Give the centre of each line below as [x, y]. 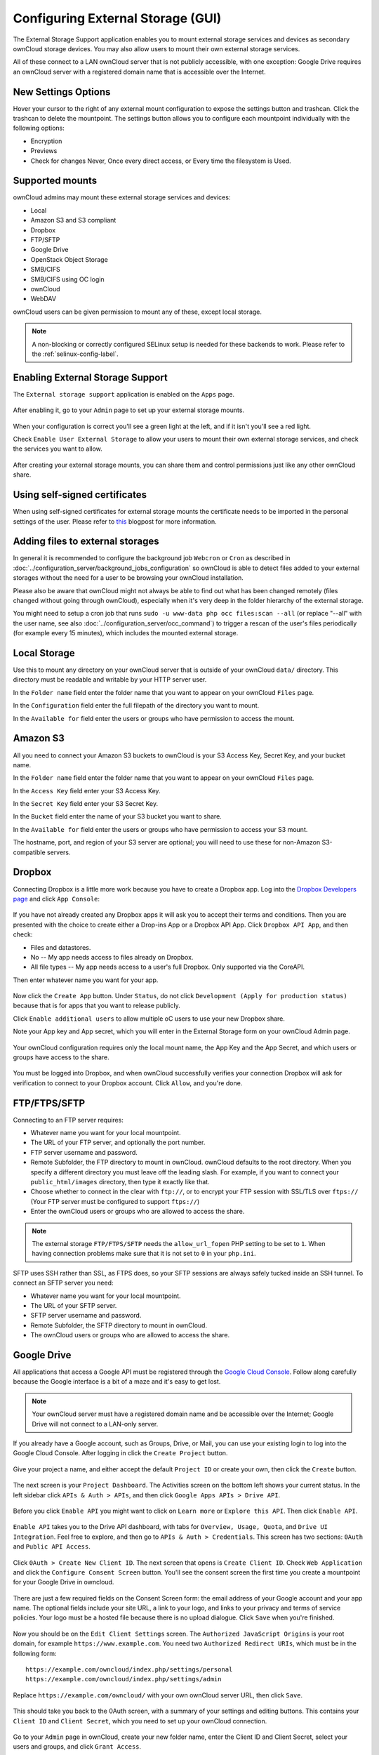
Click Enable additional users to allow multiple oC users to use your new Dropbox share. [149, 1019]
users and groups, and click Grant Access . [77, 1747]
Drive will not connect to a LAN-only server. [95, 1424]
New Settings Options [62, 92]
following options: [39, 128]
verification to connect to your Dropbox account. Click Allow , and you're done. [128, 1083]
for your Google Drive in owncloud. [64, 1582]
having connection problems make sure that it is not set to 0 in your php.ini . [144, 1254]
